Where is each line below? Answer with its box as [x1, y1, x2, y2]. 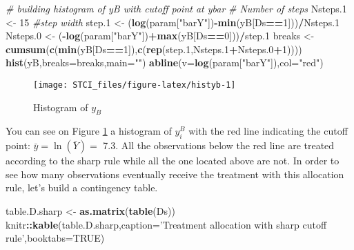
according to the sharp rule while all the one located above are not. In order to [6, 153, 340, 168]
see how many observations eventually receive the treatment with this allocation [6, 166, 344, 181]
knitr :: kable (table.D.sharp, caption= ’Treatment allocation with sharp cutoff [6, 217, 327, 231]
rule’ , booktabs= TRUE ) [6, 231, 105, 245]
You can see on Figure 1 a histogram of [6, 124, 172, 138]
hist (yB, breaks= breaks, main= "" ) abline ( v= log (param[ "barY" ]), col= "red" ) [6, 55, 324, 70]
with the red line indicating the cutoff [188, 124, 348, 138]
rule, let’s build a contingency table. [6, 180, 158, 195]
